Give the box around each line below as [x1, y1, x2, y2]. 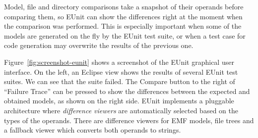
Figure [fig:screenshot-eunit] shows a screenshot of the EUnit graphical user [4, 56, 234, 67]
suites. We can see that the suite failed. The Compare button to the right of [4, 76, 235, 87]
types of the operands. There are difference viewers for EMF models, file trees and [4, 115, 254, 125]
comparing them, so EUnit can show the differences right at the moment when [4, 11, 243, 21]
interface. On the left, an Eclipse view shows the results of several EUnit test [4, 66, 238, 77]
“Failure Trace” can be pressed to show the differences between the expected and [4, 86, 250, 96]
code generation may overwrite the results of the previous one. [4, 40, 193, 50]
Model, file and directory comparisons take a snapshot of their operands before [4, 1, 244, 11]
